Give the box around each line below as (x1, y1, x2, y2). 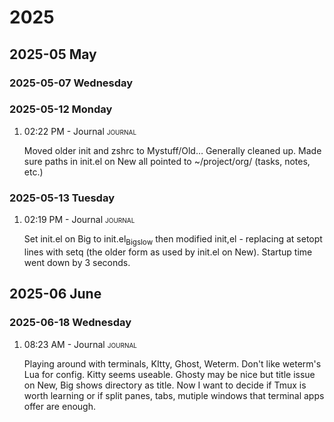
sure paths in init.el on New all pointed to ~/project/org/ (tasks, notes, (23, 155, 311, 167)
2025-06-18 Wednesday (9, 316, 132, 330)
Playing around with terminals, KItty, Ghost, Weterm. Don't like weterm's (23, 357, 322, 370)
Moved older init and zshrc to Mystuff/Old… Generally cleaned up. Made (23, 144, 322, 156)
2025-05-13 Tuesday (9, 191, 116, 205)
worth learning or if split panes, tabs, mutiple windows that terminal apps (23, 389, 325, 401)
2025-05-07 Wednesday (9, 76, 134, 90)
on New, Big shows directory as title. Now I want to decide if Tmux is (23, 379, 307, 391)
